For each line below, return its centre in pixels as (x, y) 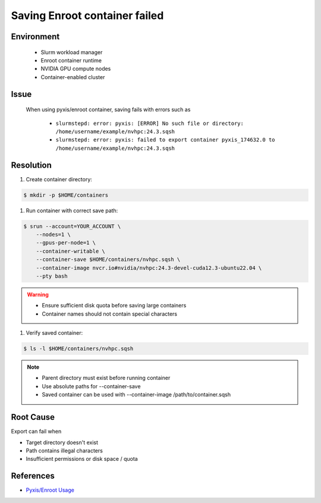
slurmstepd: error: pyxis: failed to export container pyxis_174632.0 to (166, 140)
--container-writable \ (70, 251)
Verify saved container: (54, 333)
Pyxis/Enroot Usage (50, 490)
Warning (38, 294)
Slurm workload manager (72, 52)
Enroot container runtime (71, 60)
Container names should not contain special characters (110, 314)
